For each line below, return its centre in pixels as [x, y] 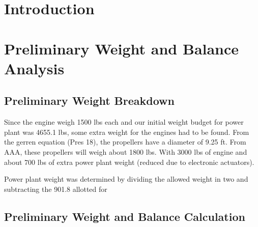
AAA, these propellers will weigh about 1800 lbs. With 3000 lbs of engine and [126, 151]
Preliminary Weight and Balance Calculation [125, 216]
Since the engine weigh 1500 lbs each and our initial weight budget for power [124, 122]
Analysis [34, 68]
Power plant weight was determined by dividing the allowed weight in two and [126, 179]
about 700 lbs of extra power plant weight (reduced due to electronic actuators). [129, 162]
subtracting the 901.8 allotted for [56, 189]
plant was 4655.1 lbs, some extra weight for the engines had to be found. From [127, 132]
